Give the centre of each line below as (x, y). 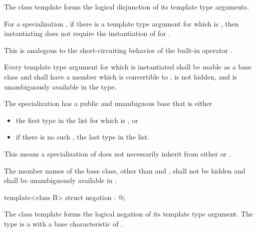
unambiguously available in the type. (60, 86)
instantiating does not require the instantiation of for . (87, 33)
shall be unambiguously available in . (61, 180)
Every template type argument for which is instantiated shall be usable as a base (128, 67)
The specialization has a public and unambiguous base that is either (108, 103)
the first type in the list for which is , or (77, 120)
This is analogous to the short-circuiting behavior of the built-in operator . (118, 50)
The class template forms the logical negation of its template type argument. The (128, 214)
